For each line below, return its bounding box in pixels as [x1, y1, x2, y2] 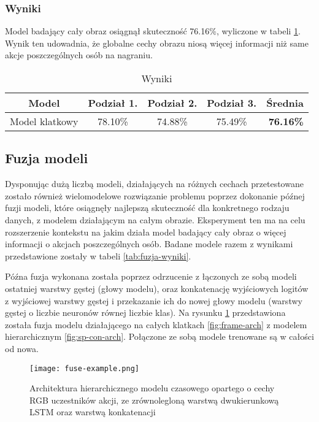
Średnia [266, 96, 304, 110]
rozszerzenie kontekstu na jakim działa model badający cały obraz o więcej [5, 225, 286, 238]
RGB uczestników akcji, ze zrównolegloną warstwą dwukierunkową [29, 393, 279, 406]
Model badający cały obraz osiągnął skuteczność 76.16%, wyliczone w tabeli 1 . [5, 25, 301, 37]
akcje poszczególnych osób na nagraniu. [5, 48, 153, 61]
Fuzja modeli [5, 148, 88, 167]
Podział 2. [147, 96, 198, 110]
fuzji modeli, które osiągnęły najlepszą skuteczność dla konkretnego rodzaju [5, 201, 290, 214]
